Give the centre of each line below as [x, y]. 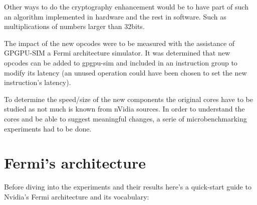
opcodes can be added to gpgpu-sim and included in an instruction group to [121, 62]
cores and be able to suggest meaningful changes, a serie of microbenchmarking [125, 118]
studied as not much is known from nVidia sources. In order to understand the [124, 109]
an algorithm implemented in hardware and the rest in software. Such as [115, 16]
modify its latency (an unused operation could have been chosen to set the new [125, 72]
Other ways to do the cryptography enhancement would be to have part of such [126, 6]
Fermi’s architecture [75, 163]
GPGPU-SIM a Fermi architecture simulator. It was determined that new [117, 53]
